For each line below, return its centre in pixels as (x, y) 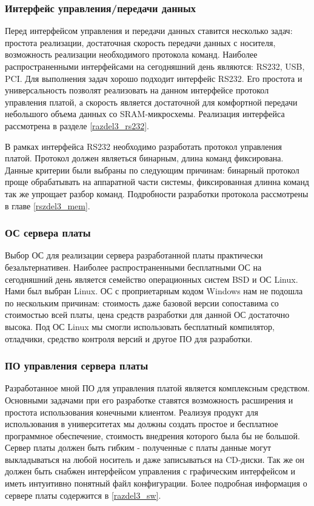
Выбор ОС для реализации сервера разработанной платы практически (134, 255)
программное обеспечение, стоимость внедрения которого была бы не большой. (152, 435)
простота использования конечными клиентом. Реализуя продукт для (132, 412)
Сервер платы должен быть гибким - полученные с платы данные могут (138, 447)
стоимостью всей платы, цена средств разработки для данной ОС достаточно (147, 315)
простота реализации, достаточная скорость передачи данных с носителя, (140, 42)
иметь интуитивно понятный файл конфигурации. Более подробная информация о (156, 483)
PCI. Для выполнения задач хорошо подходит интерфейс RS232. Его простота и (154, 78)
